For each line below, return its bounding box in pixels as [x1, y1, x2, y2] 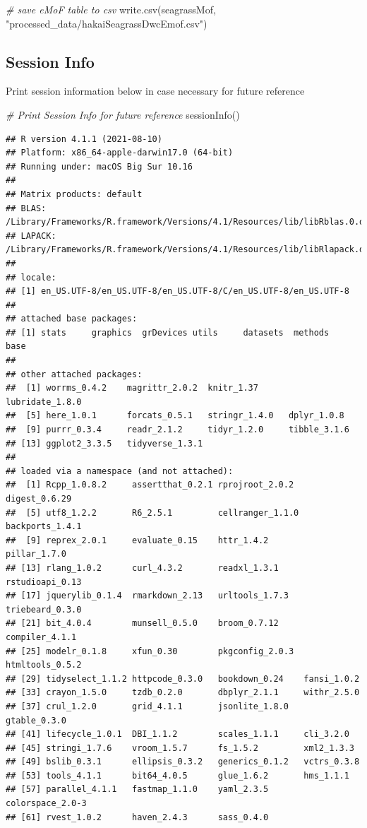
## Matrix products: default [6, 189, 143, 199]
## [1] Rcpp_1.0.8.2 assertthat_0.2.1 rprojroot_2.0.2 [6, 480, 294, 490]
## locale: [6, 272, 56, 283]
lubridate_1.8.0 [6, 396, 82, 407]
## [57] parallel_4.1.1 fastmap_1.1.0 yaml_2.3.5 [6, 784, 269, 795]
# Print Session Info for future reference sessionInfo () [6, 107, 240, 122]
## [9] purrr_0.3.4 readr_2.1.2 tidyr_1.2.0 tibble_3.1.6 [6, 425, 349, 435]
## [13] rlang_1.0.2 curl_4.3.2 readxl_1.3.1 [6, 562, 279, 573]
